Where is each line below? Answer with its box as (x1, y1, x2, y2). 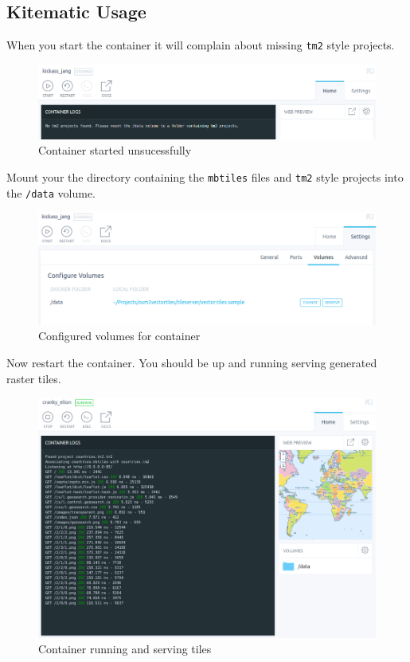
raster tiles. (6, 370, 61, 386)
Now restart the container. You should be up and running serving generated (6, 355, 377, 371)
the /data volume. (6, 184, 96, 201)
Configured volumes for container (38, 327, 201, 344)
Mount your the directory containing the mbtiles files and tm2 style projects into (6, 168, 404, 185)
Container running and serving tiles (38, 640, 212, 657)
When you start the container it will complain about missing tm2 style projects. (6, 37, 395, 53)
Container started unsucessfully (38, 142, 192, 159)
